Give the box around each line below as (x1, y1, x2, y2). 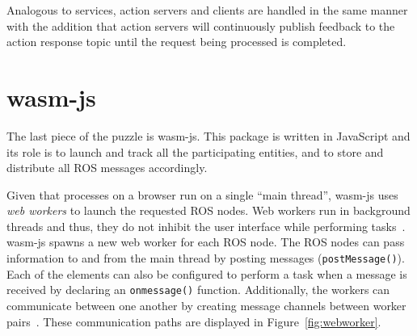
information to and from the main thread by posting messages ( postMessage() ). (6, 250, 405, 267)
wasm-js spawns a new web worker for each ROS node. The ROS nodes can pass (6, 233, 405, 250)
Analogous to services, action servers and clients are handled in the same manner (6, 2, 408, 18)
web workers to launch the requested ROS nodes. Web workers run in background (6, 202, 411, 219)
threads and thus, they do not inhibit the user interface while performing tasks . (6, 217, 406, 234)
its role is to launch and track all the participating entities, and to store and (6, 143, 384, 160)
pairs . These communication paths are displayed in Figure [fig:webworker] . (6, 313, 381, 330)
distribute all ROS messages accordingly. (6, 159, 208, 176)
